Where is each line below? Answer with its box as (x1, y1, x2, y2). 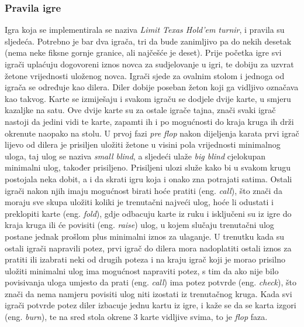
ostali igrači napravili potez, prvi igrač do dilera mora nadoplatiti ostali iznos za (5, 241, 292, 254)
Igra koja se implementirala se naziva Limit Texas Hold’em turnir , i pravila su (5, 23, 285, 36)
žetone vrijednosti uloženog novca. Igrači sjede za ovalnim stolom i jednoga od (5, 69, 285, 81)
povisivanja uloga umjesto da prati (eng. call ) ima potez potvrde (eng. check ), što (5, 276, 296, 288)
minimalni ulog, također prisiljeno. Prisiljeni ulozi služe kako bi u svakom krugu (5, 161, 291, 173)
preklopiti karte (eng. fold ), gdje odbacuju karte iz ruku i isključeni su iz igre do (5, 207, 292, 219)
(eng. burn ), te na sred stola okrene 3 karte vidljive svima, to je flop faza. (5, 311, 268, 323)
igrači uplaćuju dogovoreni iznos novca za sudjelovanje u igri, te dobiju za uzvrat (5, 58, 294, 70)
